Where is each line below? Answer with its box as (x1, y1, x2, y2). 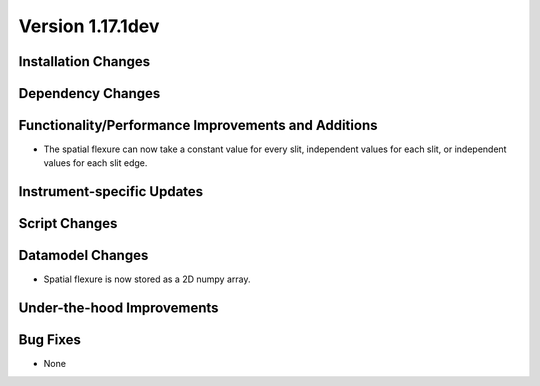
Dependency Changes (18, 85, 161, 102)
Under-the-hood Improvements (18, 300, 219, 317)
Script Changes (18, 215, 118, 232)
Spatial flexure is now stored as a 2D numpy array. (43, 273, 251, 285)
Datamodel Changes (18, 247, 149, 264)
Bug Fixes (18, 331, 82, 349)
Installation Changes (18, 53, 151, 70)
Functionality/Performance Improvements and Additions (18, 117, 378, 134)
